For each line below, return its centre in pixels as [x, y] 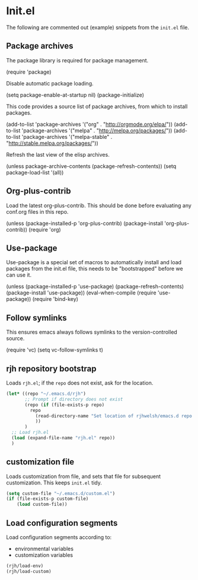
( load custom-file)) [42, 505]
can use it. [19, 275]
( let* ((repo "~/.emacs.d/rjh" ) [46, 394]
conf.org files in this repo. [37, 211]
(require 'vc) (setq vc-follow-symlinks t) [55, 350]
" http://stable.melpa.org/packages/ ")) [52, 143]
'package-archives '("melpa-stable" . [67, 137]
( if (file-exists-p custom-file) [47, 499]
